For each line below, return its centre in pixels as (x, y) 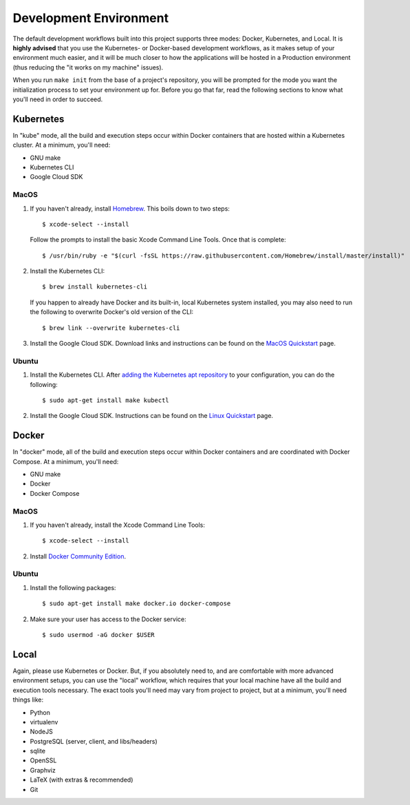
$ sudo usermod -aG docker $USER (98, 635)
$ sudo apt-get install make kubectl (106, 400)
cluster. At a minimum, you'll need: (62, 145)
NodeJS (41, 732)
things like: (28, 700)
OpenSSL (43, 760)
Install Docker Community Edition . (78, 556)
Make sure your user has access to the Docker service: (108, 619)
